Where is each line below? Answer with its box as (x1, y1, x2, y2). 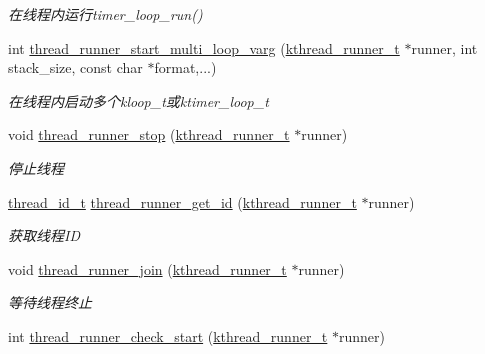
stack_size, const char (8, 57, 143, 78)
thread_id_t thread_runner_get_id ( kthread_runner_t (8, 191, 357, 212)
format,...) (154, 57, 217, 78)
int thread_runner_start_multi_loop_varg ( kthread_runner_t (8, 37, 400, 58)
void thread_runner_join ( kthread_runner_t (8, 258, 287, 279)
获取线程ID (8, 225, 80, 246)
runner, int (411, 37, 478, 58)
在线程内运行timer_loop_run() (8, 4, 203, 24)
